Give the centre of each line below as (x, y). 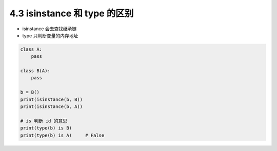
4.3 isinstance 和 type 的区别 (72, 13)
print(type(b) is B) (46, 128)
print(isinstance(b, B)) (52, 99)
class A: (31, 49)
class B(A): (35, 71)
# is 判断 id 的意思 (44, 121)
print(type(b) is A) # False (62, 135)
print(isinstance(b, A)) (52, 107)
